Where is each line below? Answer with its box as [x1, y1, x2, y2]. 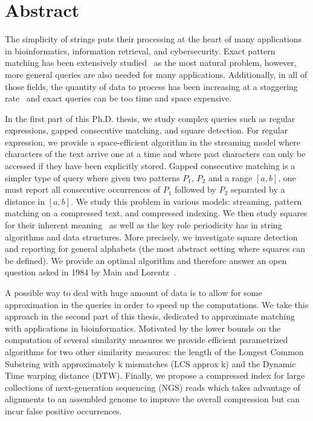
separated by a [230, 183, 285, 196]
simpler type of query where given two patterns [5, 171, 180, 184]
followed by [175, 183, 216, 196]
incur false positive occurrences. [5, 404, 122, 417]
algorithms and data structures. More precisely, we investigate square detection [5, 230, 298, 243]
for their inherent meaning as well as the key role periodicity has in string [5, 219, 282, 231]
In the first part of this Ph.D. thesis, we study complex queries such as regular [5, 112, 295, 124]
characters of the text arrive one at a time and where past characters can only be [5, 147, 306, 160]
